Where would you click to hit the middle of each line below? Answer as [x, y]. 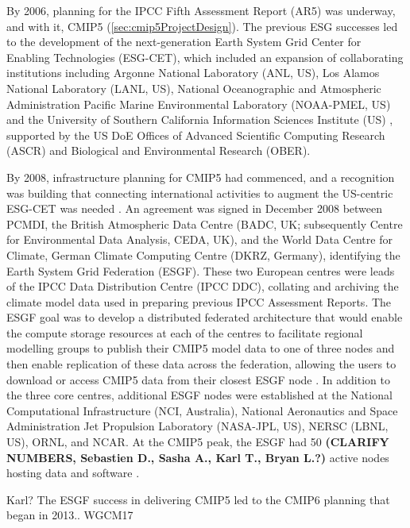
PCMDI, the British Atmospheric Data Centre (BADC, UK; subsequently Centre [205, 224]
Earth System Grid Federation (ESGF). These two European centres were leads [201, 270]
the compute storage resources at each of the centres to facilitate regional [185, 332]
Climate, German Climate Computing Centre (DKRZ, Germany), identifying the [203, 254]
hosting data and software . [73, 473]
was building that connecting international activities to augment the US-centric [200, 193]
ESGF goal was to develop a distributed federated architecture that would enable [205, 317]
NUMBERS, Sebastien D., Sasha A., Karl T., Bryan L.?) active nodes [198, 457]
